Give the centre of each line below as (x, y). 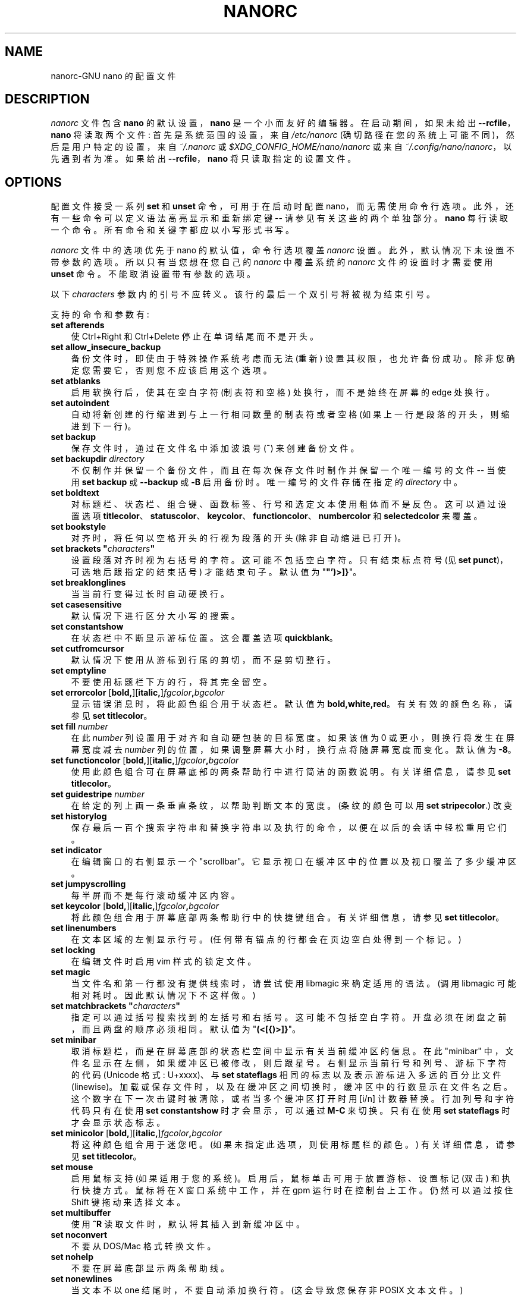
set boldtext (75, 493)
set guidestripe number (98, 794)
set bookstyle (79, 527)
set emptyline (79, 671)
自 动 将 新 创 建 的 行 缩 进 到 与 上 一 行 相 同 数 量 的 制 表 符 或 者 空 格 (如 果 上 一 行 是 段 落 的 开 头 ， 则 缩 (290, 414)
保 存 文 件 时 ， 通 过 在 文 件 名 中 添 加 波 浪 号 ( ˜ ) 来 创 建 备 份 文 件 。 (215, 448)
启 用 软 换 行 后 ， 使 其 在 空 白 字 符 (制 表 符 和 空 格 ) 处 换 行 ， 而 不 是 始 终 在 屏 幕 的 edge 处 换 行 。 (283, 392)
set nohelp (72, 1257)
